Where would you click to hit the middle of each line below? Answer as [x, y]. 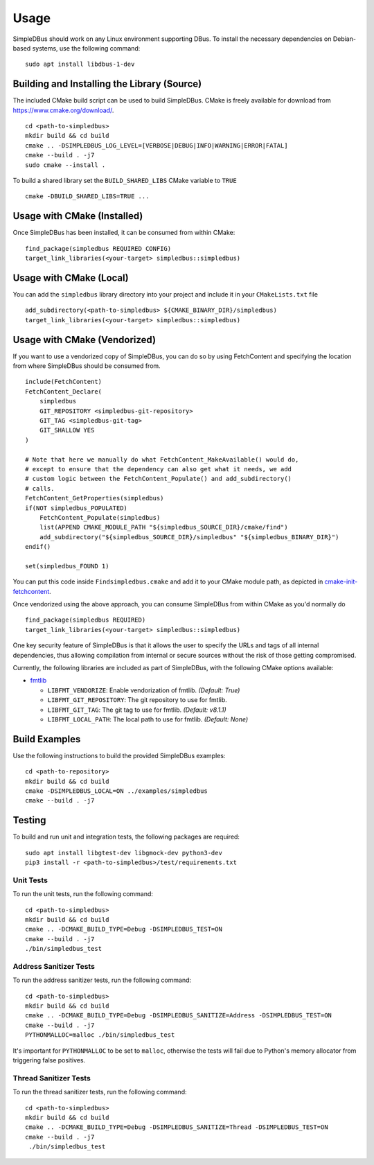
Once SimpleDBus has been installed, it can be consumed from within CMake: [124, 233]
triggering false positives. [49, 1060]
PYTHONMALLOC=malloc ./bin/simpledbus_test [100, 1035]
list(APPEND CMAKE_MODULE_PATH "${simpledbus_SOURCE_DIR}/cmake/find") [163, 527]
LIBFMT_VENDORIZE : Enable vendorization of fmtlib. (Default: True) [144, 690]
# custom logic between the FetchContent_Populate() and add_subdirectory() [159, 479]
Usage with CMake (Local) [71, 278]
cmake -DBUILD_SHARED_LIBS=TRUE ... [87, 196]
